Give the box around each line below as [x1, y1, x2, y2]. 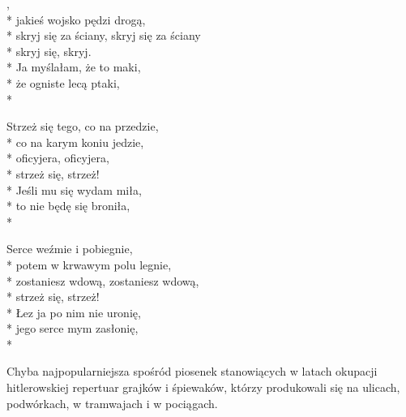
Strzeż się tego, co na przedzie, [6, 118, 159, 135]
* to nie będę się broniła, [6, 197, 130, 214]
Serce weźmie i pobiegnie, [6, 240, 133, 257]
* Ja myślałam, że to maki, [6, 58, 141, 75]
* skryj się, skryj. [6, 42, 92, 59]
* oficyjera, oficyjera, [6, 149, 109, 166]
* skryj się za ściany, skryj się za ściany [6, 27, 201, 44]
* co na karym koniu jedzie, [6, 133, 144, 150]
